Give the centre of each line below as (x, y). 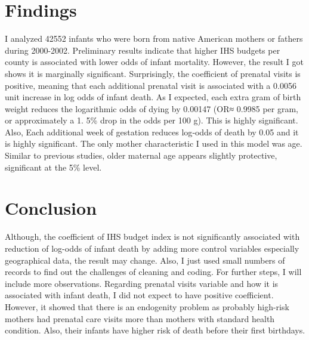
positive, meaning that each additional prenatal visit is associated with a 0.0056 (151, 85)
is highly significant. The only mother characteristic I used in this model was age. (154, 143)
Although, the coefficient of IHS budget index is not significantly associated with (152, 237)
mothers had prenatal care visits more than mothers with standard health (140, 318)
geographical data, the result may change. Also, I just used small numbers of (145, 260)
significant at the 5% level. (53, 167)
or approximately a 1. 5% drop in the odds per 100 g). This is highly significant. (152, 120)
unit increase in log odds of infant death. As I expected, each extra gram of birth (153, 97)
